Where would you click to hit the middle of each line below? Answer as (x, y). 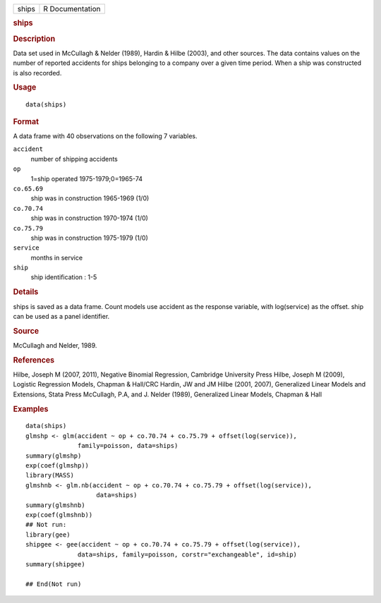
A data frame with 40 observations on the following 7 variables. (105, 136)
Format (26, 121)
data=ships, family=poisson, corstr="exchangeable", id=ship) (188, 554)
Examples (31, 409)
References (34, 360)
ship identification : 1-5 (64, 277)
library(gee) (48, 535)
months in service (57, 257)
